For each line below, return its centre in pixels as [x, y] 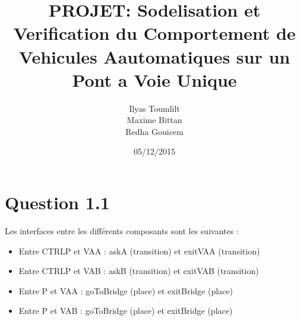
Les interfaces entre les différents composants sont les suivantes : [122, 231]
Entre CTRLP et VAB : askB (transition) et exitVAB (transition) [139, 271]
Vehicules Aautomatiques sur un [154, 56]
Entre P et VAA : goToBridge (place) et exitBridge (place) [126, 290]
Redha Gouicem [154, 131]
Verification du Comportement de [154, 33]
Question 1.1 [57, 202]
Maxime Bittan [154, 120]
